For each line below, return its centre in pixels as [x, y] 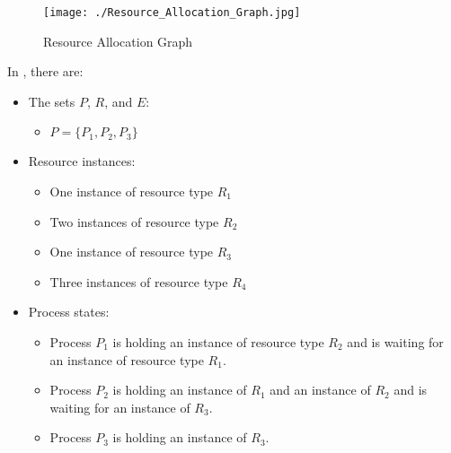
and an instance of [320, 390]
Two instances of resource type [134, 221]
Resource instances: [82, 161]
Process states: [69, 312]
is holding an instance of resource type [218, 342]
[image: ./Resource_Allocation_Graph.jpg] [172, 13]
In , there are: [45, 71]
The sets [52, 101]
